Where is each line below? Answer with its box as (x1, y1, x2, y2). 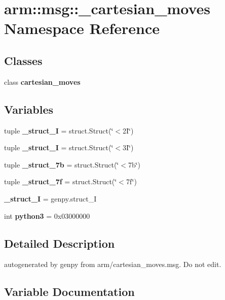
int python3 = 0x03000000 (4, 210, 90, 221)
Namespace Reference (4, 18, 160, 39)
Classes (4, 52, 43, 68)
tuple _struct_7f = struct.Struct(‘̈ (4, 176, 117, 187)
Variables (4, 101, 54, 117)
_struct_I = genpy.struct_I (4, 193, 97, 204)
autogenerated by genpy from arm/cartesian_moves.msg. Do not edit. (4, 259, 221, 270)
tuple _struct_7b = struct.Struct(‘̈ (4, 159, 119, 170)
